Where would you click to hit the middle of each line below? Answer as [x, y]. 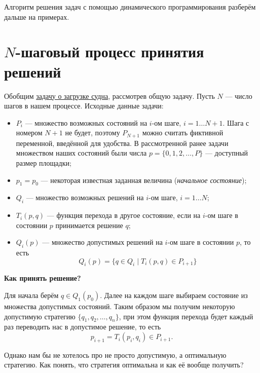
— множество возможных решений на [85, 197]
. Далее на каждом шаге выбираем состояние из [174, 295]
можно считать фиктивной [183, 133]
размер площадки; [44, 162]
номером [29, 133]
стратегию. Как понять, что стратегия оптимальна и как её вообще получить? [124, 365]
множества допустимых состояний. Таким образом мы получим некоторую [120, 306]
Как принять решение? [43, 278]
